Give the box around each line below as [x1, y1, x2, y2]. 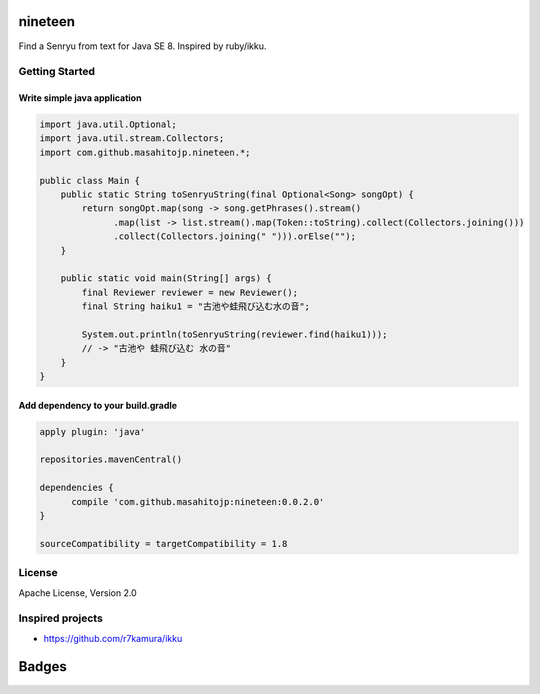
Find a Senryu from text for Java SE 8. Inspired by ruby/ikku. [18, 40, 267, 52]
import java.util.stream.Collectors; [39, 133, 225, 144]
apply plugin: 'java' [39, 426, 146, 437]
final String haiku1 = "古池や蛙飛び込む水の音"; [81, 301, 310, 312]
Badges [18, 658, 67, 675]
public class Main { [39, 175, 140, 186]
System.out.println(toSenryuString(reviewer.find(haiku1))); [81, 328, 388, 340]
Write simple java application [18, 92, 142, 104]
